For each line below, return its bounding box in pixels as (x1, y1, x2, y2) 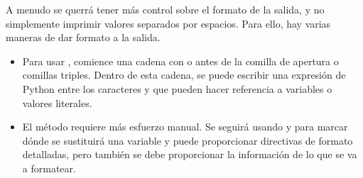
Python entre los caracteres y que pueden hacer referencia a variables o (22, 81, 332, 96)
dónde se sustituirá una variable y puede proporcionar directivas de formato (22, 133, 353, 148)
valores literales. (22, 95, 92, 110)
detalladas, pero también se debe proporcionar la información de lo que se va (22, 147, 357, 162)
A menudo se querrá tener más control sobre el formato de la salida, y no (6, 2, 325, 16)
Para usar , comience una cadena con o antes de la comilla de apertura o (22, 53, 339, 68)
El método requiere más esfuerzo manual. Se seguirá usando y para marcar (22, 119, 348, 134)
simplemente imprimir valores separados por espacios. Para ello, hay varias (6, 16, 331, 30)
